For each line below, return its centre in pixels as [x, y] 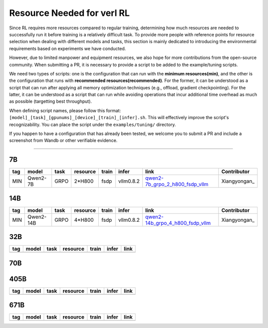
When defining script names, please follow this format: [65, 110]
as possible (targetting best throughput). [50, 101]
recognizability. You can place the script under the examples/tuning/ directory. [93, 125]
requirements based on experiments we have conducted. [67, 48]
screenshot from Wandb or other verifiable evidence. [63, 140]
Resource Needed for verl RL [69, 13]
